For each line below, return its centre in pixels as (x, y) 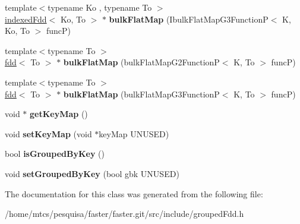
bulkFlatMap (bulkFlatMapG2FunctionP (141, 62)
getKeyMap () (59, 114)
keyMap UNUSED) (134, 133)
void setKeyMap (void (48, 133)
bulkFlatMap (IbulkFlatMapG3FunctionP (189, 19)
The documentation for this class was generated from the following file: (134, 193)
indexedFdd (26, 19)
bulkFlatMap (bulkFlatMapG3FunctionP (141, 94)
